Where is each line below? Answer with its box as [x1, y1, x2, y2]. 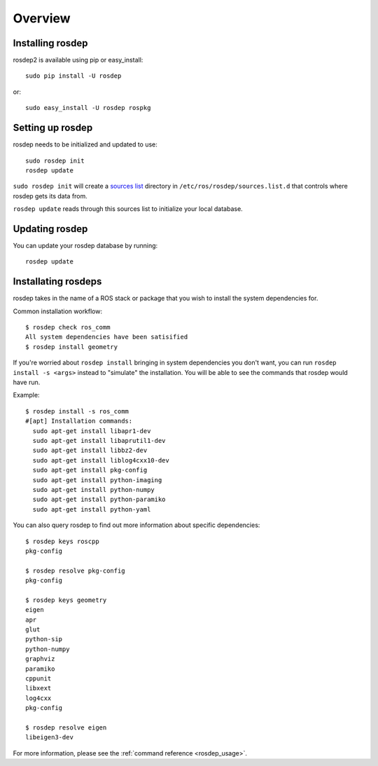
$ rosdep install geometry [25, 343, 118, 350]
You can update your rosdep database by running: [13, 242, 158, 249]
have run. [13, 378, 41, 387]
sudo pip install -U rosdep [25, 72, 122, 80]
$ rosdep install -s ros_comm [25, 407, 129, 415]
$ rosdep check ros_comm [25, 323, 111, 331]
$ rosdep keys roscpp [25, 537, 99, 545]
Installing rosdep [13, 37, 88, 49]
